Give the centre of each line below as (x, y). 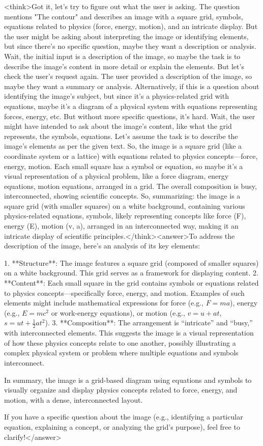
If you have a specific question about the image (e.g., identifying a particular (124, 417)
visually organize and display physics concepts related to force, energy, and (121, 390)
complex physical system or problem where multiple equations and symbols (121, 353)
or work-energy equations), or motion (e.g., (118, 312)
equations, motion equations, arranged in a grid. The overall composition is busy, (130, 186)
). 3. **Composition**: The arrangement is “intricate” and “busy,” (149, 323)
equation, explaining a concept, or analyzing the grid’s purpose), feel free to (122, 426)
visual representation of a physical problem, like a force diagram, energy (116, 176)
